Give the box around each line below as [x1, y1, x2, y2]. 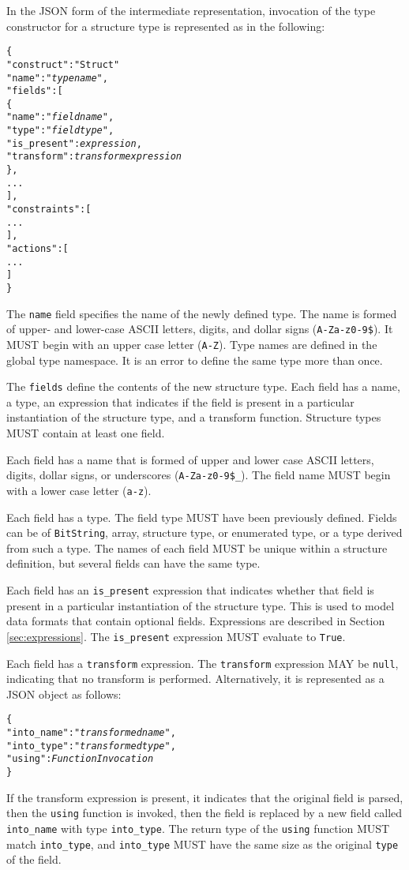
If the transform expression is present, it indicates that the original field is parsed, [6, 789, 403, 805]
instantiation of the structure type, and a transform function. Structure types [6, 409, 381, 426]
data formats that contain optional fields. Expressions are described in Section [6, 613, 385, 629]
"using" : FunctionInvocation [6, 753, 154, 765]
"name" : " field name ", [6, 111, 114, 123]
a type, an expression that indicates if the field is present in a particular [6, 393, 355, 410]
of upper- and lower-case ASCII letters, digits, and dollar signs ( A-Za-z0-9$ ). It [6, 321, 393, 337]
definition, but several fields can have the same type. [6, 555, 261, 572]
